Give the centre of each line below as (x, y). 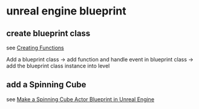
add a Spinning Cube (46, 85)
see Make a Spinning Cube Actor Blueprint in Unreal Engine (80, 99)
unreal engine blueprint (66, 11)
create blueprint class (48, 33)
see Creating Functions (35, 48)
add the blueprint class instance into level (58, 66)
